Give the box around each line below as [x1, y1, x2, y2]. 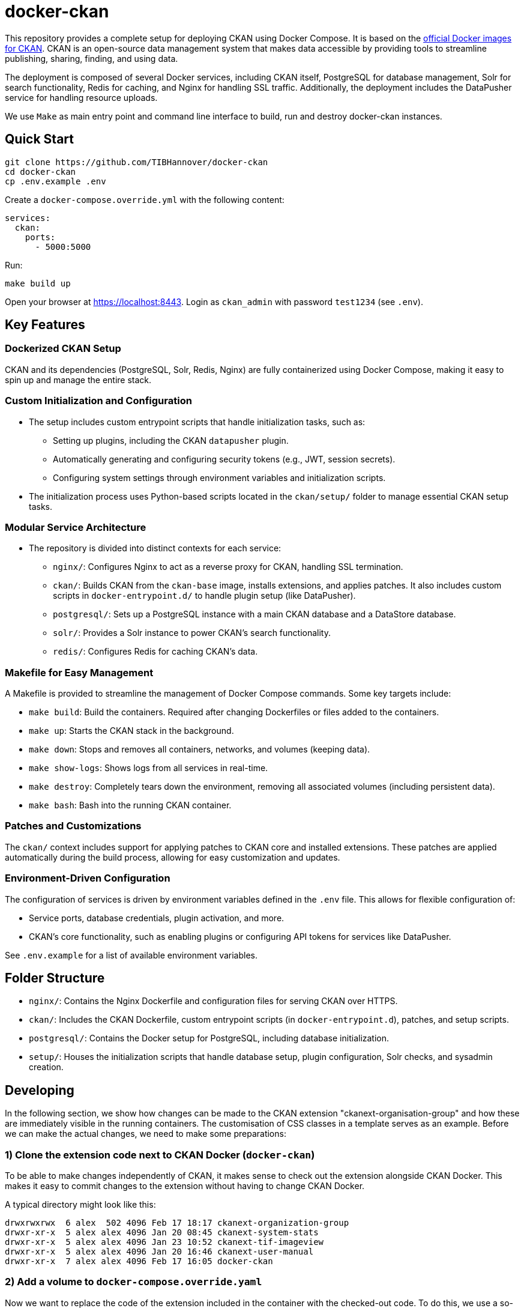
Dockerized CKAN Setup [5, 342, 121, 355]
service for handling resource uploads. [5, 92, 158, 103]
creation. [29, 1062, 64, 1073]
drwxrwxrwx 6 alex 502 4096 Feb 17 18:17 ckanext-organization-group [5, 1218, 349, 1228]
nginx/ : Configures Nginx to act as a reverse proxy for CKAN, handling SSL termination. [53, 562, 403, 572]
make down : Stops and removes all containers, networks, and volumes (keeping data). [29, 744, 370, 755]
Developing [5, 1082, 74, 1098]
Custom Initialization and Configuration [5, 395, 192, 407]
